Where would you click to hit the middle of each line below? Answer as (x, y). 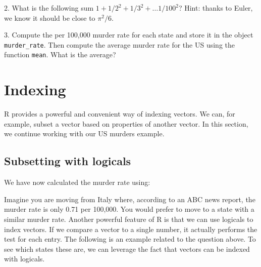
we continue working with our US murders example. (84, 133)
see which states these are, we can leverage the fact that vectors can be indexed (127, 249)
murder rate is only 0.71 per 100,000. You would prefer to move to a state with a (129, 209)
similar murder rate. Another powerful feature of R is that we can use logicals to (129, 219)
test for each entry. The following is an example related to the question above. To (130, 239)
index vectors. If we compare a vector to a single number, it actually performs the (131, 229)
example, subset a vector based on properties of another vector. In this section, (126, 123)
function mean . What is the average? (60, 54)
